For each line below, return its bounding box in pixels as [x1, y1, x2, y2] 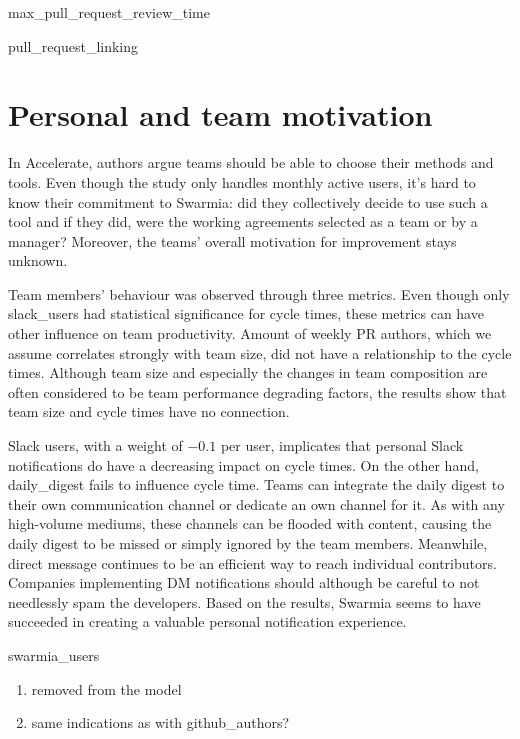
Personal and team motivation [8, 94, 433, 135]
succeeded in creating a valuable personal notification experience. [8, 611, 407, 632]
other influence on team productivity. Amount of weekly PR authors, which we [8, 323, 492, 344]
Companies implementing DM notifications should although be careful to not [8, 572, 480, 593]
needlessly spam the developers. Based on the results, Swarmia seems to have [8, 591, 481, 612]
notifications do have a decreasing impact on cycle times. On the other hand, [8, 454, 479, 475]
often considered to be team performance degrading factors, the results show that [8, 381, 507, 402]
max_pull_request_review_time [8, 2, 210, 22]
